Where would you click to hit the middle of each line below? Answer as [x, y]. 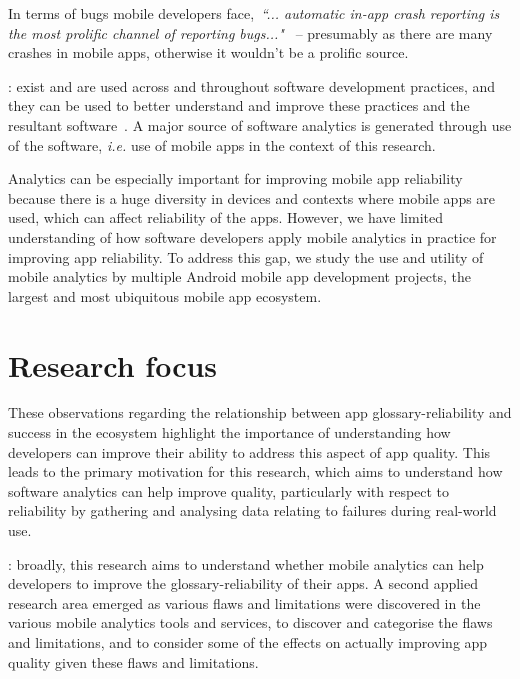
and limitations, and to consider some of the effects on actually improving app [248, 641]
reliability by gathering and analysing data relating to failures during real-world [252, 510]
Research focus [113, 364]
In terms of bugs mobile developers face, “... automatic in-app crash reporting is [254, 13]
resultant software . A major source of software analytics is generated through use [260, 124]
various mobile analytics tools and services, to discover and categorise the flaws [250, 622]
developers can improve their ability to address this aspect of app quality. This [249, 451]
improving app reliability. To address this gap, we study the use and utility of [246, 256]
